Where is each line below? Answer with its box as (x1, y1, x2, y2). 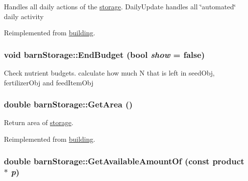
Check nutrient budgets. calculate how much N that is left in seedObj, (4, 68, 215, 78)
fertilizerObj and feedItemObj (4, 77, 94, 87)
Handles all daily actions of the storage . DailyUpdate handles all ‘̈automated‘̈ (4, 1, 236, 11)
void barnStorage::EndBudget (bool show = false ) (4, 48, 205, 60)
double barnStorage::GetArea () (4, 98, 133, 110)
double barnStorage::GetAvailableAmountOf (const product (4, 155, 245, 167)
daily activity (4, 11, 44, 21)
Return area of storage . (4, 117, 74, 128)
